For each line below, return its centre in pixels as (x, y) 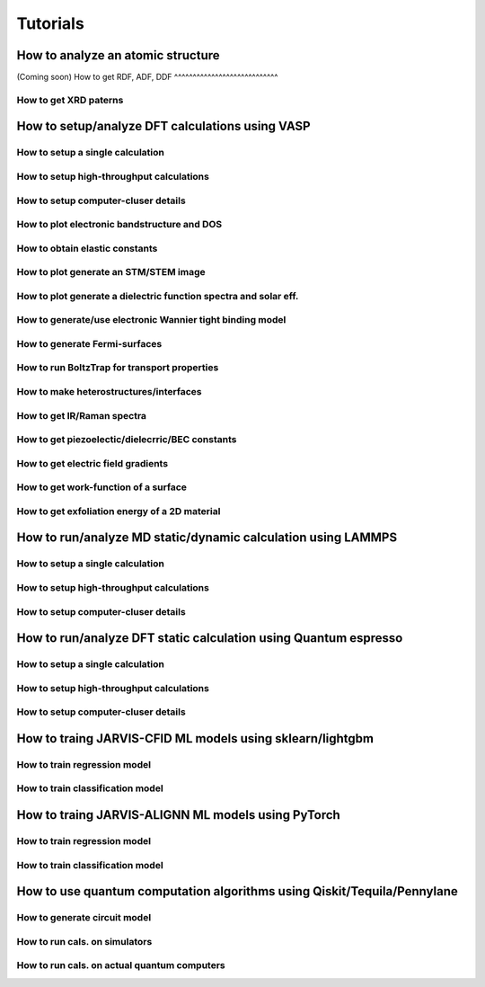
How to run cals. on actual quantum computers (121, 965)
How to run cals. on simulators (84, 941)
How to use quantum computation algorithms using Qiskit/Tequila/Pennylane (237, 891)
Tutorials (50, 23)
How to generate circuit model (84, 918)
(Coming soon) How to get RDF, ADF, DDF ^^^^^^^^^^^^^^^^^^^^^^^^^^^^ (147, 77)
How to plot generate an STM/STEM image (111, 272)
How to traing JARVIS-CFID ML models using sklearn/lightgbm (195, 738)
